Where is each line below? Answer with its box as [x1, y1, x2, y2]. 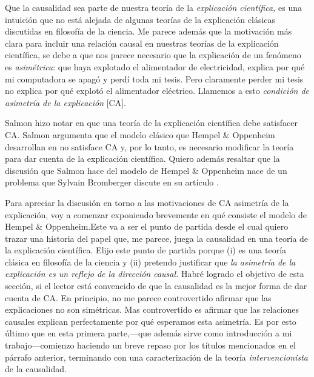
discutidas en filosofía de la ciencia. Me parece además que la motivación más [5, 25, 292, 38]
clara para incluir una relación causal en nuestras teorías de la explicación [5, 36, 279, 49]
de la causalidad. [5, 362, 67, 375]
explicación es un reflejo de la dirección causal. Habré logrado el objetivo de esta [5, 267, 304, 280]
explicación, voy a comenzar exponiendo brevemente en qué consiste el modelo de [5, 208, 307, 221]
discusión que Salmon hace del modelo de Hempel [5, 164, 190, 176]
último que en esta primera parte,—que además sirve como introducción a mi [5, 327, 292, 339]
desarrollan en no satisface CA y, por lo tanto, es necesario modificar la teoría [5, 140, 294, 153]
